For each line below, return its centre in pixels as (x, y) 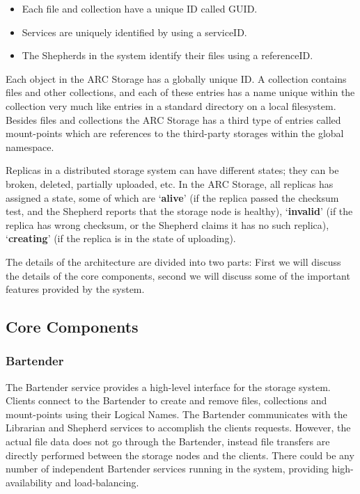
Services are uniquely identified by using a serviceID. (134, 32)
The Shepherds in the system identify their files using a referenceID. (167, 55)
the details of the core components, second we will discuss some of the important (178, 275)
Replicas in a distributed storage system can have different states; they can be (172, 170)
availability (29, 482)
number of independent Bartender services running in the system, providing (167, 469)
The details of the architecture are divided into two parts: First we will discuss (173, 261)
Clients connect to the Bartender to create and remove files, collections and (166, 400)
